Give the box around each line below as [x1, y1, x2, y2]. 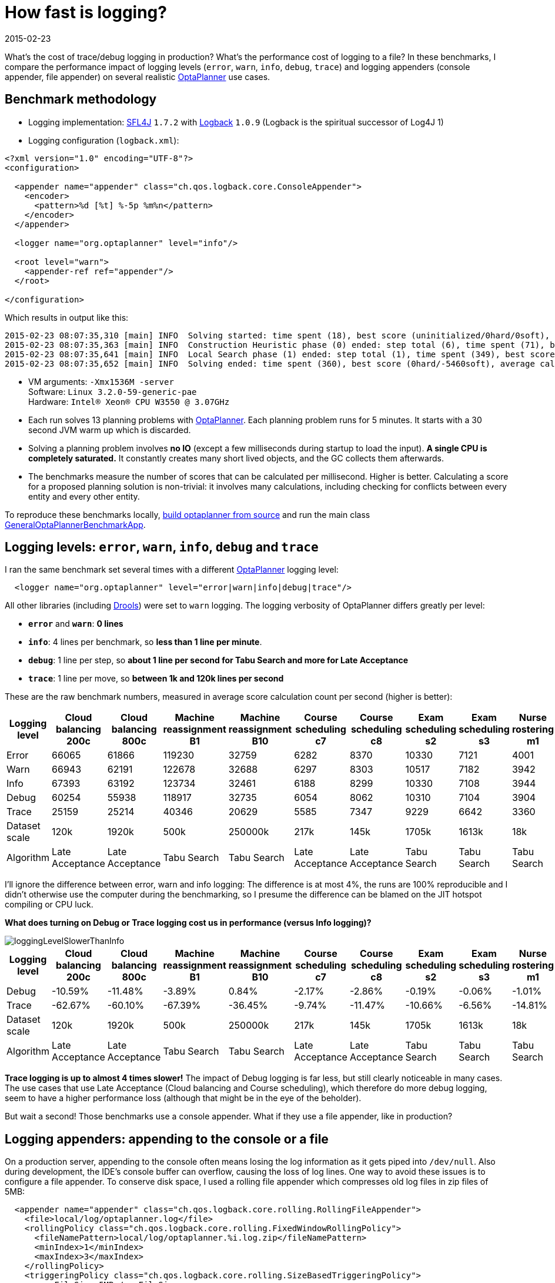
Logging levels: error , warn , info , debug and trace [5, 540, 319, 555]
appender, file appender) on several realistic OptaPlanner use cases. [5, 71, 270, 82]
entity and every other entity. [28, 491, 140, 501]
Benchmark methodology [5, 92, 157, 107]
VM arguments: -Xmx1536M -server [28, 376, 174, 387]
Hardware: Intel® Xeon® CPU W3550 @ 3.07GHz [28, 396, 230, 407]
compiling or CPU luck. [5, 899, 93, 910]
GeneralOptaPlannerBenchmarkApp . [5, 519, 146, 530]
